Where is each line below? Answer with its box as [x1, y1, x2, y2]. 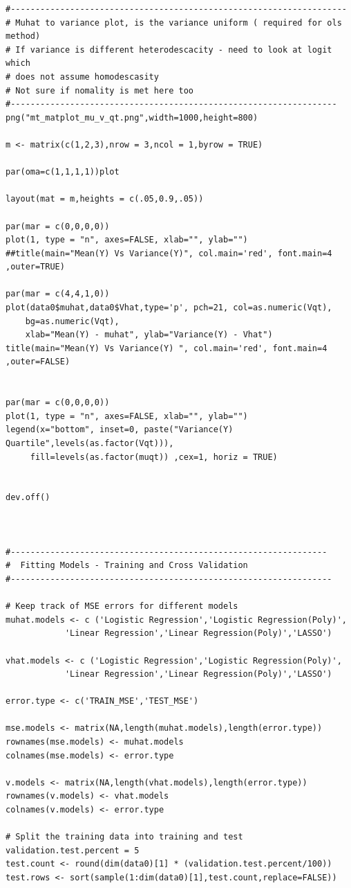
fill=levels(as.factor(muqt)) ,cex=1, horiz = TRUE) [30, 452, 278, 462]
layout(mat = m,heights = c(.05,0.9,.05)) [6, 194, 204, 204]
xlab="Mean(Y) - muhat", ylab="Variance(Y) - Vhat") [25, 330, 273, 340]
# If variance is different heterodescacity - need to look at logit [6, 44, 332, 55]
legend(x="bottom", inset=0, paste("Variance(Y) [6, 425, 234, 435]
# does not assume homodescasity [6, 71, 159, 82]
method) [6, 31, 41, 42]
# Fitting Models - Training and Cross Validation [6, 560, 248, 571]
